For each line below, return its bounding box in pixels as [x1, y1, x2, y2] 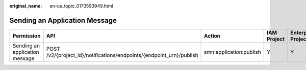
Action [204, 32, 221, 39]
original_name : [9, 3, 42, 9]
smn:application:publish [204, 48, 261, 55]
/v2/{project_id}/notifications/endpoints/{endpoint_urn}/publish [46, 51, 198, 58]
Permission [12, 32, 41, 39]
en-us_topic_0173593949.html [49, 3, 113, 9]
